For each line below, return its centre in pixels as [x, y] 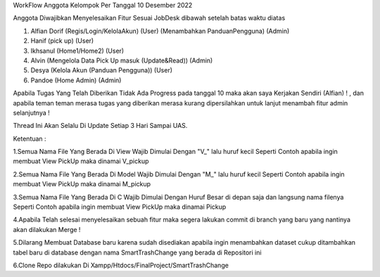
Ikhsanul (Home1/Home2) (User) [77, 51]
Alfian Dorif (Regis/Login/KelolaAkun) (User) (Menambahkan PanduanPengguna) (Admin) [160, 31]
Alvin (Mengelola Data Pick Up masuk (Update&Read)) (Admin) [122, 60]
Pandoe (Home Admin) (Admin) [76, 80]
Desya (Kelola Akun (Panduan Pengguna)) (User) [101, 70]
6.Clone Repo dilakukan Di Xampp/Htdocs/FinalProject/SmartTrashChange [121, 265]
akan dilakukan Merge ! [47, 229]
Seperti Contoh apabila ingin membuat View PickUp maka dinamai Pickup [120, 207]
